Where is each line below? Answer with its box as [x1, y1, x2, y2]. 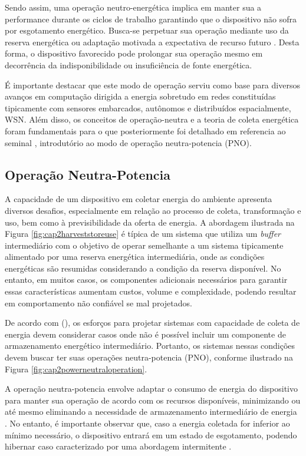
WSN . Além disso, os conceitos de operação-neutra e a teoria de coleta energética [5, 113, 299, 125]
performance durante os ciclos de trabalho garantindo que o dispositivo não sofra [5, 12, 297, 25]
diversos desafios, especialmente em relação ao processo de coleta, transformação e [5, 204, 301, 216]
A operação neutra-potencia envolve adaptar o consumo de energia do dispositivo [5, 382, 298, 395]
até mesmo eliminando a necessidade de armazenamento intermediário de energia [5, 405, 297, 418]
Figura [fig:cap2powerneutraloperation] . [5, 362, 147, 375]
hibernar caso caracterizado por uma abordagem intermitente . [5, 440, 232, 452]
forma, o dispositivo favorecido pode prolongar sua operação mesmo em [5, 47, 263, 60]
